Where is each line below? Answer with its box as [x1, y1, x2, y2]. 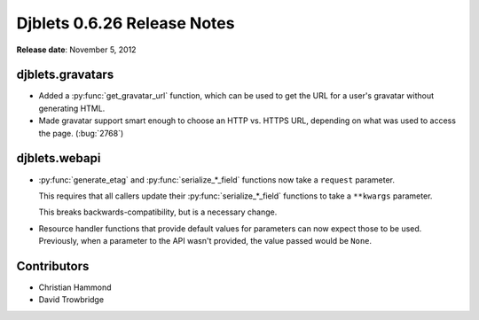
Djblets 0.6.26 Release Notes [16, 13, 235, 33]
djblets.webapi [16, 151, 101, 166]
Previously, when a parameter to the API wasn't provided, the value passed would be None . [38, 236, 373, 246]
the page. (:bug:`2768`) [38, 128, 124, 138]
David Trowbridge [38, 294, 105, 305]
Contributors [16, 258, 90, 274]
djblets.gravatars [16, 67, 114, 82]
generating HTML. [38, 103, 106, 113]
